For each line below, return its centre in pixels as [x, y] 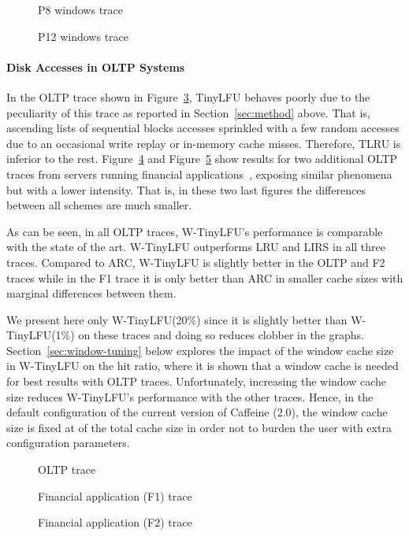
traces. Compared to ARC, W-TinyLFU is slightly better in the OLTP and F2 [196, 262]
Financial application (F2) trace [115, 522]
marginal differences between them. [91, 293]
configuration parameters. [68, 443]
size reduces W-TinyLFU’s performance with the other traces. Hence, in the [190, 396]
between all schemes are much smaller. [99, 205]
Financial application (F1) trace [115, 495]
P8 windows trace [81, 9]
